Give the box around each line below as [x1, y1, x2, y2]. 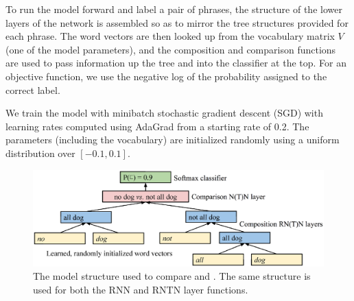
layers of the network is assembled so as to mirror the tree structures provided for [5, 15, 349, 29]
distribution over [5, 145, 75, 160]
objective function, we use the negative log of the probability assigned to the [5, 69, 327, 83]
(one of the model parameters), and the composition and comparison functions [5, 42, 336, 56]
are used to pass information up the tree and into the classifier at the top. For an [5, 56, 346, 70]
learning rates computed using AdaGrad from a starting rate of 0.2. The [5, 119, 309, 133]
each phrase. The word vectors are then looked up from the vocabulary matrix [5, 29, 335, 43]
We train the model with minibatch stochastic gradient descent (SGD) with [5, 106, 323, 120]
